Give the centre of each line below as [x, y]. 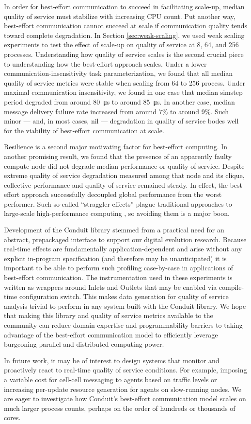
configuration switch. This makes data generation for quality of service [124, 296]
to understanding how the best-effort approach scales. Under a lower [105, 63]
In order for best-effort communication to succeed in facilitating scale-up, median [124, 6]
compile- [231, 287]
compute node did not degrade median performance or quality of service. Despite [124, 166]
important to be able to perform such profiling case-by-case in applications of [118, 268]
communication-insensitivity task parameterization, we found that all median [118, 73]
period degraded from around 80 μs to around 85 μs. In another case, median [119, 101]
